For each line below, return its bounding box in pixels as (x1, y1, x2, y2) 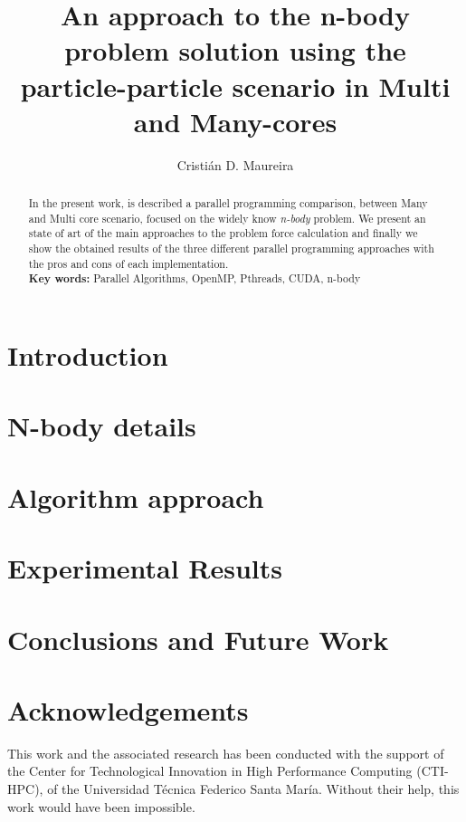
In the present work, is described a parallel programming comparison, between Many (28, 196, 428, 211)
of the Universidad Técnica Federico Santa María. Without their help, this (47, 779, 460, 798)
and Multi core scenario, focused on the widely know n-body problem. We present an (28, 210, 426, 225)
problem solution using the (64, 32, 406, 69)
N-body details (7, 407, 196, 444)
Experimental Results (7, 550, 282, 587)
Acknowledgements (7, 691, 249, 728)
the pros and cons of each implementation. (28, 255, 229, 271)
